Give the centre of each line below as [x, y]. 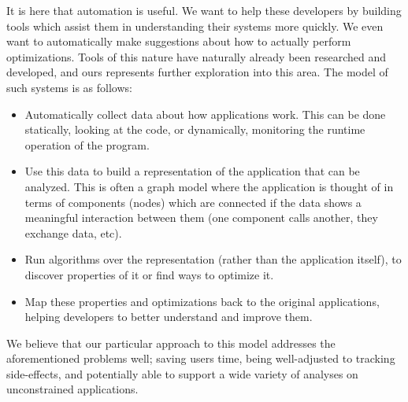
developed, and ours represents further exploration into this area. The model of [197, 72]
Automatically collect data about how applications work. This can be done [205, 114]
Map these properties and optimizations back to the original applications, [202, 301]
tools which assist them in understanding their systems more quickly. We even [195, 26]
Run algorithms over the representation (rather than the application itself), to [213, 259]
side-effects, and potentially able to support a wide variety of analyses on [182, 373]
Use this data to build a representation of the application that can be [192, 171]
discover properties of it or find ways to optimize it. [149, 274]
